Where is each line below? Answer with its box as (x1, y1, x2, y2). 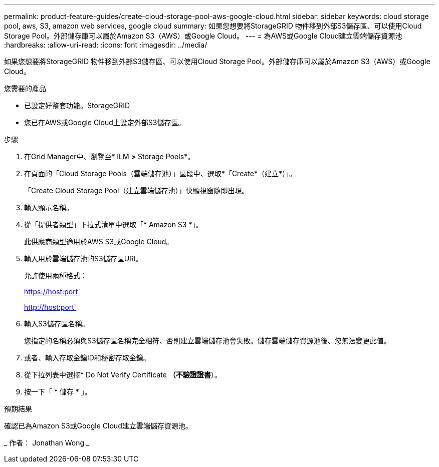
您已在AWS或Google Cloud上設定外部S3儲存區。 (24, 118, 185, 127)
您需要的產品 (4, 84, 46, 93)
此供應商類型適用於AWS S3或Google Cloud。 (24, 237, 173, 246)
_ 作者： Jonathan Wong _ (4, 438, 90, 447)
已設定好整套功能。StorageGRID (24, 101, 130, 110)
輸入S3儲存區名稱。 (24, 319, 89, 328)
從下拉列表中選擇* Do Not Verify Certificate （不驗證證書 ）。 (24, 370, 222, 379)
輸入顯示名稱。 (24, 203, 73, 212)
